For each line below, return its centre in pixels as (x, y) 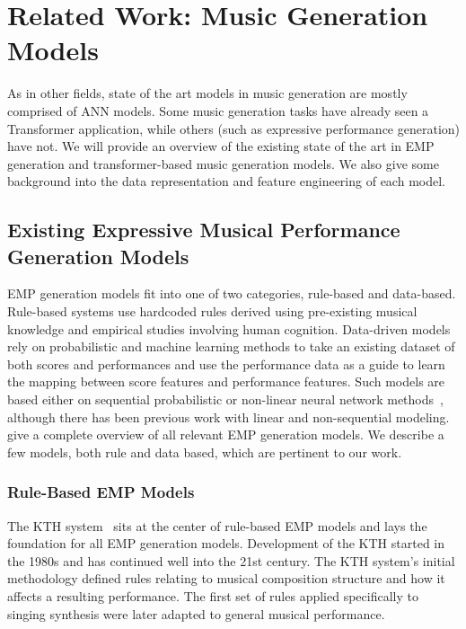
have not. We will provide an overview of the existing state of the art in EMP (221, 146)
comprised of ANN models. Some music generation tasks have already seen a (218, 110)
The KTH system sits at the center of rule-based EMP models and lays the (217, 525)
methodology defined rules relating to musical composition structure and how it (226, 578)
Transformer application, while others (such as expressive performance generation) (233, 128)
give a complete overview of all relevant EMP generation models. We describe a (226, 434)
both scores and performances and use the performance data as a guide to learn (226, 363)
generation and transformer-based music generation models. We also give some (223, 163)
